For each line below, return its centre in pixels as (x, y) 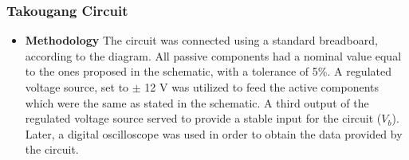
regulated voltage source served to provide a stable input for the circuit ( (203, 118)
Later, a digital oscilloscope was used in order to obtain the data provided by (214, 133)
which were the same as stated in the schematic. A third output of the (197, 102)
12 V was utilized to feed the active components (262, 87)
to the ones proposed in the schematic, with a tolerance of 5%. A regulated (208, 71)
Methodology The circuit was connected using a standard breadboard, (201, 40)
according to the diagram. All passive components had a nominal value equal (213, 55)
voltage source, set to (77, 87)
